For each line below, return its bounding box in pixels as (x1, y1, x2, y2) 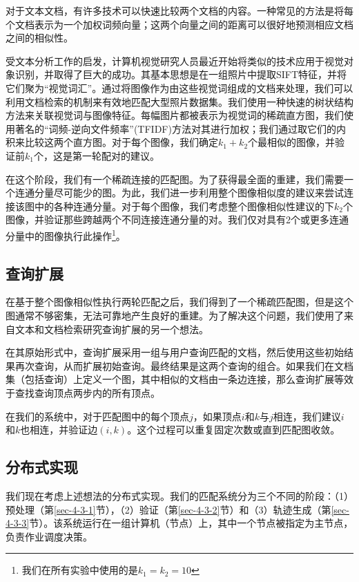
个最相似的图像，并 (248, 135, 336, 149)
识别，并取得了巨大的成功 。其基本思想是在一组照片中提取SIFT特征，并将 (14, 67, 347, 82)
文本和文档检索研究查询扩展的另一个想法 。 (14, 321, 208, 336)
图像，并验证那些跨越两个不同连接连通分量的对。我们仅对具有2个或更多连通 (6, 212, 349, 227)
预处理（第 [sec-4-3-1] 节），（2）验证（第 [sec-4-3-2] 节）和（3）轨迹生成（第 (6, 502, 331, 516)
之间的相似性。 (6, 30, 73, 45)
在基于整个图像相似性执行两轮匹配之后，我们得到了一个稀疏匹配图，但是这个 (6, 294, 353, 309)
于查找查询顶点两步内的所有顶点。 (6, 385, 160, 400)
